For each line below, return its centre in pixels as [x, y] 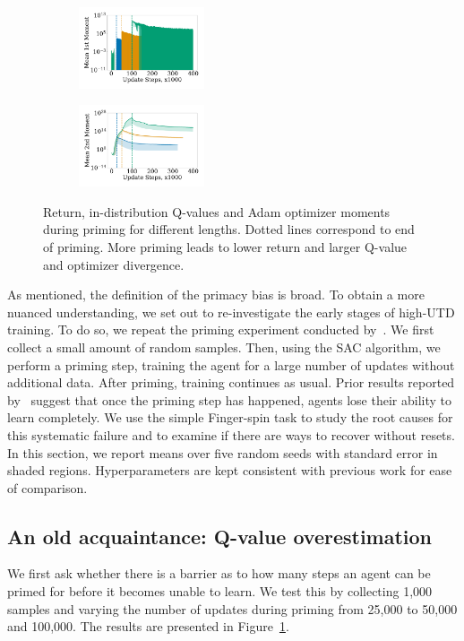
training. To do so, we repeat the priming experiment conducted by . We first [221, 329]
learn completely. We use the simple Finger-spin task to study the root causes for [230, 417]
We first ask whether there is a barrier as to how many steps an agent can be [219, 573]
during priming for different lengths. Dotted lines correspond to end [229, 229]
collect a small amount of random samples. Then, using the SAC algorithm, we [224, 346]
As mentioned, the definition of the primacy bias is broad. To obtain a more [216, 295]
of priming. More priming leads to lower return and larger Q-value [225, 246]
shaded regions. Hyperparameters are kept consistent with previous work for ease [230, 470]
